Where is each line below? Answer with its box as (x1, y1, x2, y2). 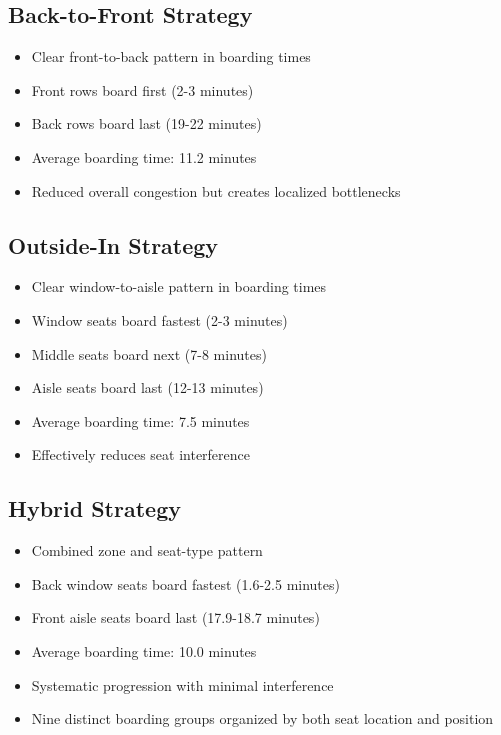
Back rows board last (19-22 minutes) (31, 113, 262, 134)
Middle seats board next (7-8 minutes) (31, 343, 267, 364)
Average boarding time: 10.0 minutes (31, 640, 257, 661)
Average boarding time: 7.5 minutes (31, 410, 250, 431)
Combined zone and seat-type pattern (31, 540, 263, 561)
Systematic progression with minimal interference (31, 674, 334, 695)
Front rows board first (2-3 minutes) (31, 79, 254, 100)
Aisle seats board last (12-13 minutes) (31, 377, 264, 398)
